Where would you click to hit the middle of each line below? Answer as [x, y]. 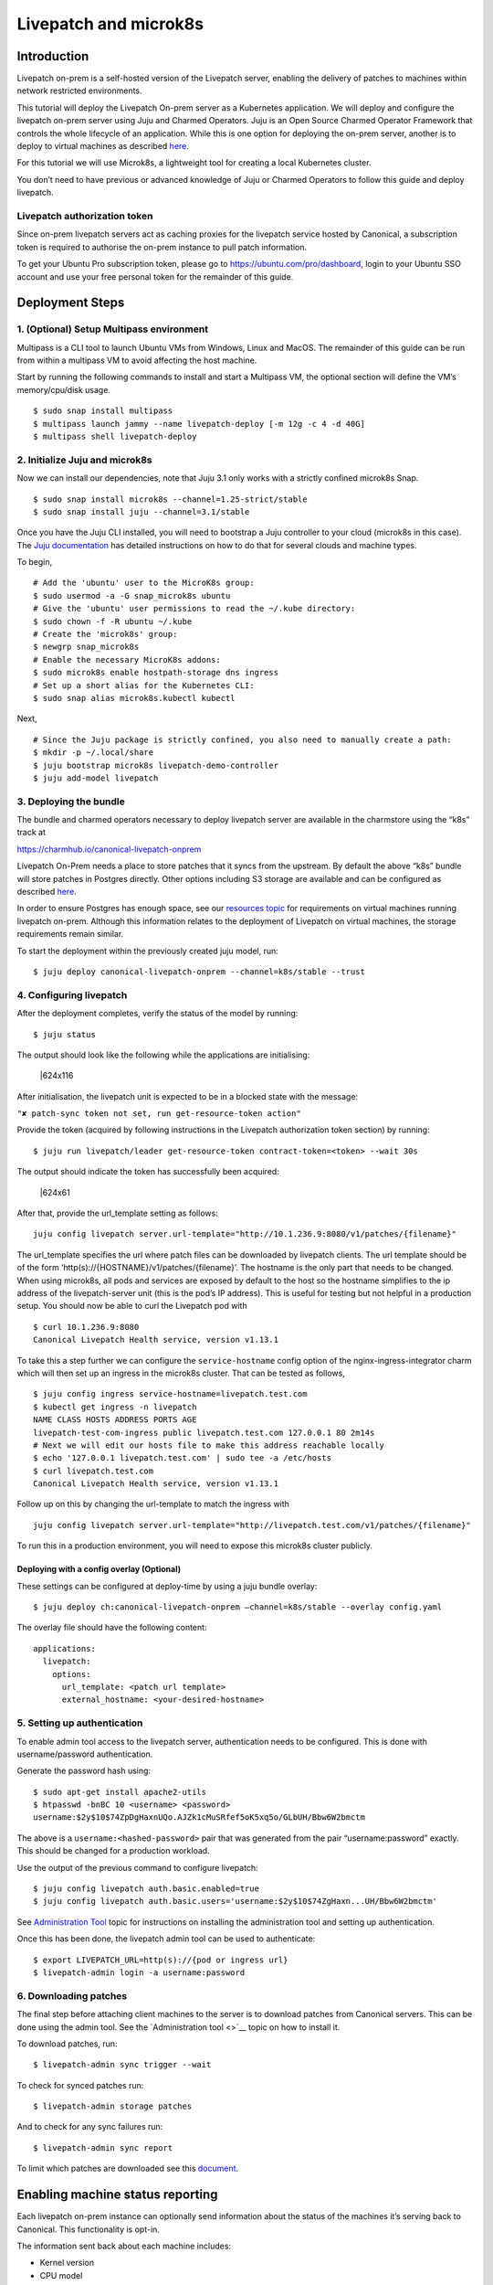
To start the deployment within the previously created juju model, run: [147, 951]
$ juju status [64, 1034]
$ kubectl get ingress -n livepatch [115, 1407]
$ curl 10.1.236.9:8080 [86, 1327]
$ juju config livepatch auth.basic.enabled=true [147, 1889]
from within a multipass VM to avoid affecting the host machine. [137, 360]
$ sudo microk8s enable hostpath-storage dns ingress [156, 673]
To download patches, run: [67, 2044]
